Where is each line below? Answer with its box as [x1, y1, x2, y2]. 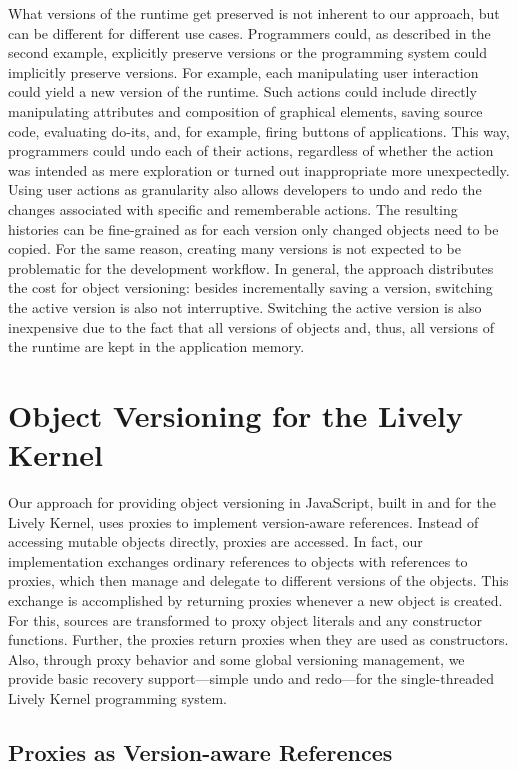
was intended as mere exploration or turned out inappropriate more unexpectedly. [8, 159, 510, 180]
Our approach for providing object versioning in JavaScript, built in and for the [8, 492, 496, 512]
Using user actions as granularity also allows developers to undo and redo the [8, 179, 482, 200]
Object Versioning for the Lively [8, 394, 463, 435]
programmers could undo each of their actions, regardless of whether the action [8, 140, 494, 161]
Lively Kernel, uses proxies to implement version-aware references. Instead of [8, 511, 479, 532]
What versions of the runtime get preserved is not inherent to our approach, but [8, 3, 500, 23]
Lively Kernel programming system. [8, 687, 228, 708]
